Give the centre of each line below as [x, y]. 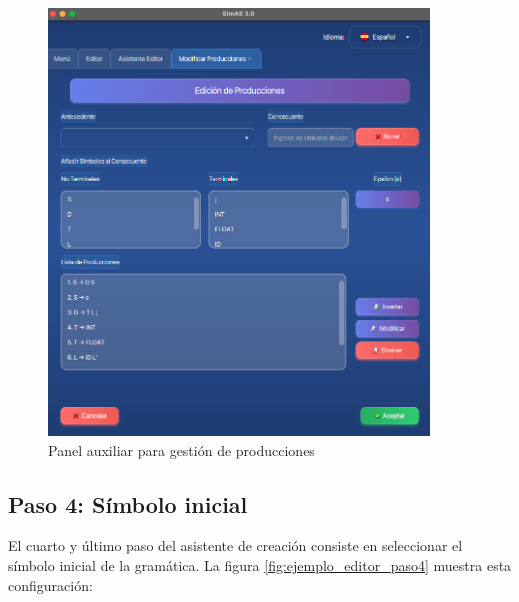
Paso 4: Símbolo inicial [128, 503]
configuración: [50, 584]
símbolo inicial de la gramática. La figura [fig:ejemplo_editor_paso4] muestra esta [260, 565]
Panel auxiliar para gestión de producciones [181, 449]
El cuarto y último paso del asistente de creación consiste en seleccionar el [235, 545]
